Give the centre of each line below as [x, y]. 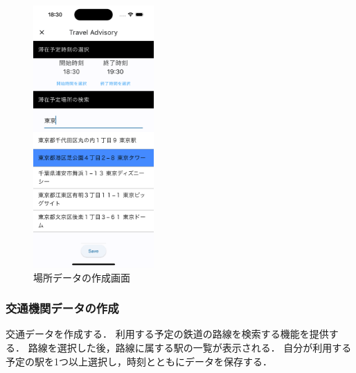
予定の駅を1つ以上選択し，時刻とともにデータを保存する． [139, 361]
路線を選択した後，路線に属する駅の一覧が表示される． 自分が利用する [190, 347]
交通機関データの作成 [62, 308]
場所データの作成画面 [82, 277]
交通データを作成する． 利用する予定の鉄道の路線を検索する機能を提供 [167, 334]
